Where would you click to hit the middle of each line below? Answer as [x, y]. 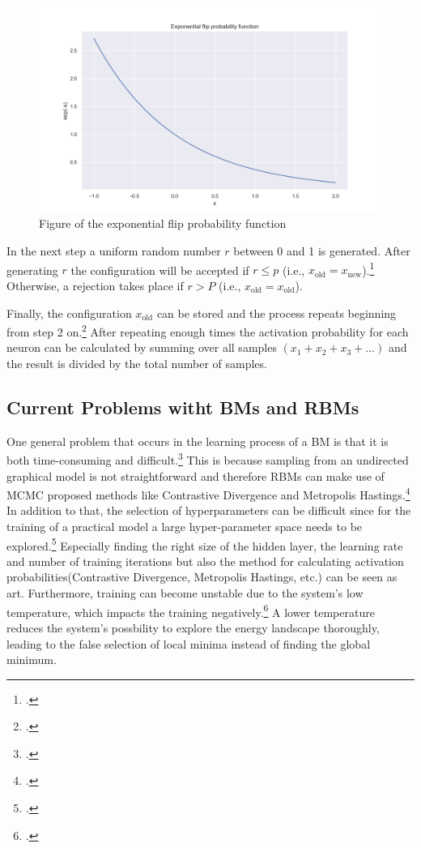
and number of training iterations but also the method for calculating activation [205, 561]
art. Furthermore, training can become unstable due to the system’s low [185, 593]
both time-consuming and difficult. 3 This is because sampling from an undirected [208, 458]
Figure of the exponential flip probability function [163, 223]
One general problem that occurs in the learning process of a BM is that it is [198, 441]
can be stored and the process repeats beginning [276, 313]
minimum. [32, 660]
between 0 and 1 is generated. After [322, 251]
